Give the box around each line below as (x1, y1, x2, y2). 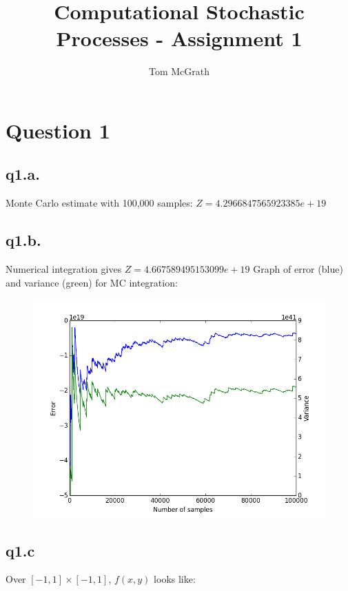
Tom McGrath (148, 64, 210, 79)
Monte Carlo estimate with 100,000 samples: (6, 196, 193, 210)
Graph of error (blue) (253, 262, 343, 276)
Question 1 (6, 116, 110, 144)
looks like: (154, 572, 196, 586)
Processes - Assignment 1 (56, 24, 303, 52)
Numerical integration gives (6, 262, 122, 276)
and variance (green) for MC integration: (6, 275, 178, 289)
